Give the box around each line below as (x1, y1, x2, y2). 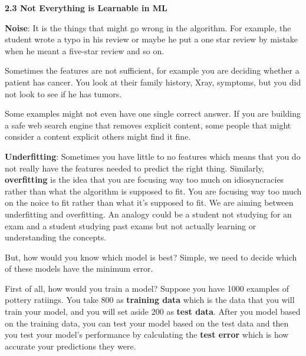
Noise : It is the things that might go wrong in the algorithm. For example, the (5, 21, 291, 34)
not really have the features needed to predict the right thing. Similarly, (5, 161, 264, 174)
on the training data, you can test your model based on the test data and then (5, 317, 289, 329)
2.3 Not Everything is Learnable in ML (5, 2, 167, 14)
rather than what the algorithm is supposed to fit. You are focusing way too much (5, 184, 302, 197)
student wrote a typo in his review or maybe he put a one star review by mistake (5, 33, 298, 45)
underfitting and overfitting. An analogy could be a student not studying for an (5, 207, 292, 220)
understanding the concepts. (5, 231, 107, 243)
